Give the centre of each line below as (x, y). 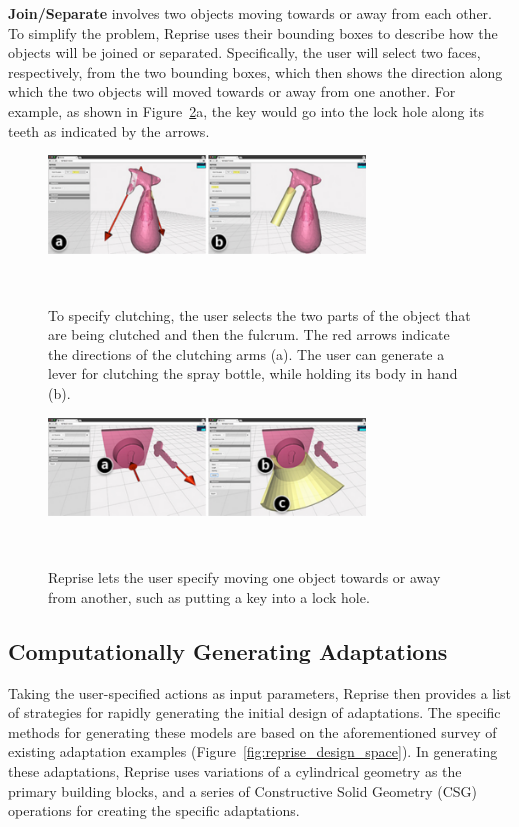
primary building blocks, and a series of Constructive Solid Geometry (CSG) (242, 790)
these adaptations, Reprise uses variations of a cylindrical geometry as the (235, 770)
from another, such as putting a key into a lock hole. (209, 596)
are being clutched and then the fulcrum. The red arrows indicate (249, 334)
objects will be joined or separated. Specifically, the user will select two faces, (244, 52)
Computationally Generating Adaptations (228, 650)
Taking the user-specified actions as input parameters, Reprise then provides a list (260, 692)
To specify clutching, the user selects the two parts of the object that (259, 314)
